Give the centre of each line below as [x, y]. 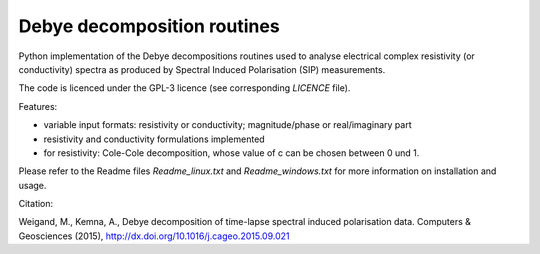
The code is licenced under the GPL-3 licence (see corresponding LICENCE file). [184, 88]
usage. [32, 185]
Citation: [36, 204]
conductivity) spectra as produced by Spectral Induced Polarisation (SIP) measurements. [202, 69]
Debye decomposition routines [149, 26]
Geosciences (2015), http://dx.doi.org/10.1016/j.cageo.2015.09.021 [154, 236]
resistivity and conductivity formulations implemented [154, 139]
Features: [38, 106]
